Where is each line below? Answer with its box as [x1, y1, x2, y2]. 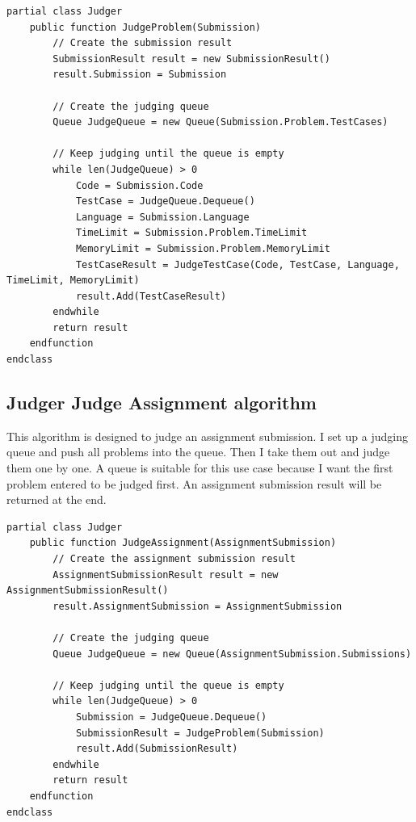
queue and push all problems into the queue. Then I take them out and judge [6, 443, 390, 460]
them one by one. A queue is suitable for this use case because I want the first [6, 459, 393, 476]
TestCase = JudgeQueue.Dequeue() [75, 195, 255, 208]
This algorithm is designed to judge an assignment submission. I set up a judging [6, 427, 408, 444]
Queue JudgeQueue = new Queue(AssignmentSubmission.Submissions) [53, 648, 412, 660]
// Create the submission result [53, 37, 233, 49]
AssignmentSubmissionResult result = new [53, 568, 279, 581]
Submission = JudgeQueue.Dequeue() [75, 711, 267, 723]
